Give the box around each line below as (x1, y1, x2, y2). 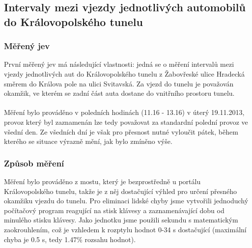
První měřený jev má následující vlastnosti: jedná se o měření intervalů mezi (4, 59, 234, 69)
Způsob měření (4, 157, 64, 169)
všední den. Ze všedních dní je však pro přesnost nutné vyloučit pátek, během (4, 126, 238, 137)
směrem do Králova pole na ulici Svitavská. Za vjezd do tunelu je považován (4, 78, 234, 88)
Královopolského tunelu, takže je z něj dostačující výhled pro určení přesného (4, 186, 237, 196)
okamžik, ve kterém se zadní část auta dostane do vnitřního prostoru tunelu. (4, 88, 235, 98)
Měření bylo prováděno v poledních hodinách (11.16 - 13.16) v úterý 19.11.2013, (4, 107, 245, 117)
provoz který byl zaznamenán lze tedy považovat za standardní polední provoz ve (4, 116, 248, 127)
